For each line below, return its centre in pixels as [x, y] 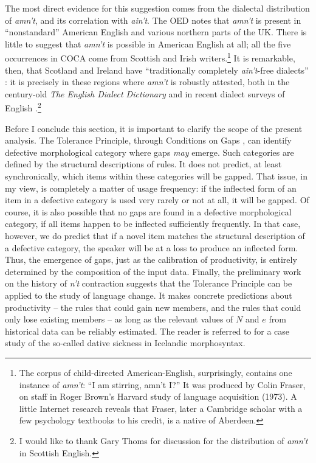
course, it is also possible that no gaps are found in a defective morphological [148, 211]
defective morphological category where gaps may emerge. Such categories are [149, 152]
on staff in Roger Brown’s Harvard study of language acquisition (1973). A [158, 396]
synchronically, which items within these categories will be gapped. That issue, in [156, 176]
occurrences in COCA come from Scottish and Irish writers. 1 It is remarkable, [150, 57]
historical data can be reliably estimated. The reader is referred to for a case [147, 331]
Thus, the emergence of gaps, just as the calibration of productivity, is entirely [151, 259]
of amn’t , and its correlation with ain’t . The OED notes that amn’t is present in [153, 20]
